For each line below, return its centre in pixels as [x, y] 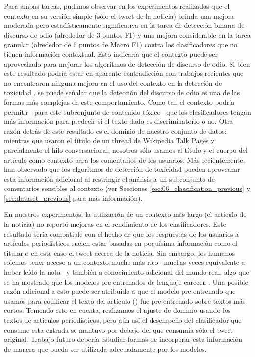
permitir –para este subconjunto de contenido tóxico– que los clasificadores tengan [127, 111]
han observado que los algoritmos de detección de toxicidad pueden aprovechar [122, 169]
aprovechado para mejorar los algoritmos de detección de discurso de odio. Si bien [127, 63]
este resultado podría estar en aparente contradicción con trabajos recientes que [124, 73]
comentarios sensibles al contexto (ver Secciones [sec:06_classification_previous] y [127, 188]
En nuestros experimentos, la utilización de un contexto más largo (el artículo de [125, 214]
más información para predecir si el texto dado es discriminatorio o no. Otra [119, 121]
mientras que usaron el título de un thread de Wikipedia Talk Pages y [109, 140]
